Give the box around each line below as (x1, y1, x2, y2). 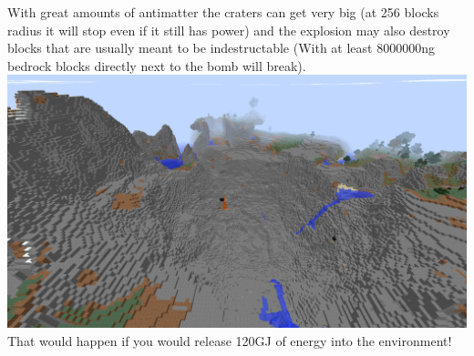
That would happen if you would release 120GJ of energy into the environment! (7, 331, 452, 350)
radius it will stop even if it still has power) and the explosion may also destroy (7, 20, 450, 39)
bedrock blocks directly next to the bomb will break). (7, 56, 306, 75)
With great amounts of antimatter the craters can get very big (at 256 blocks (7, 3, 439, 21)
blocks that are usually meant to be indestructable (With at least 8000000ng (7, 38, 435, 57)
